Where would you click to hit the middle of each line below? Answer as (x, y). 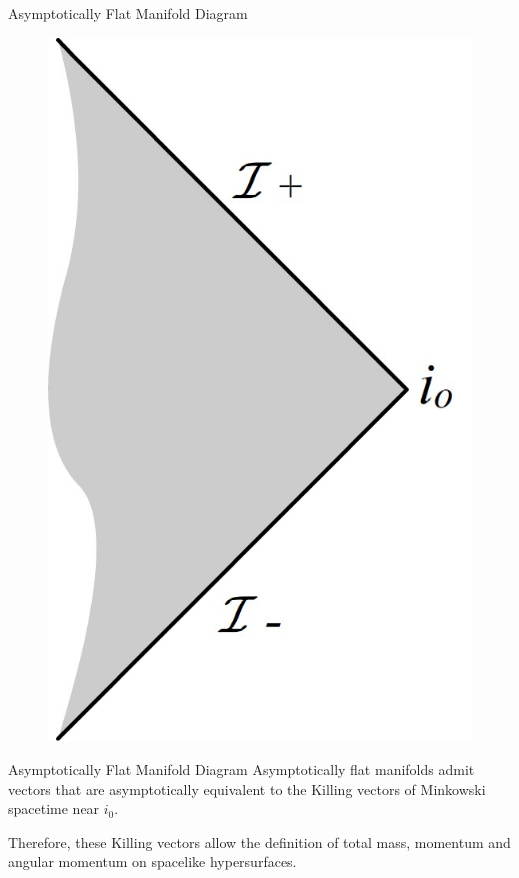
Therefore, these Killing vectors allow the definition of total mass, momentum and (259, 841)
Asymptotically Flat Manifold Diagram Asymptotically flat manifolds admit (241, 768)
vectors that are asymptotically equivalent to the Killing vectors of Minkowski (247, 788)
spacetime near (54, 808)
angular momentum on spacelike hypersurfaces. (152, 861)
